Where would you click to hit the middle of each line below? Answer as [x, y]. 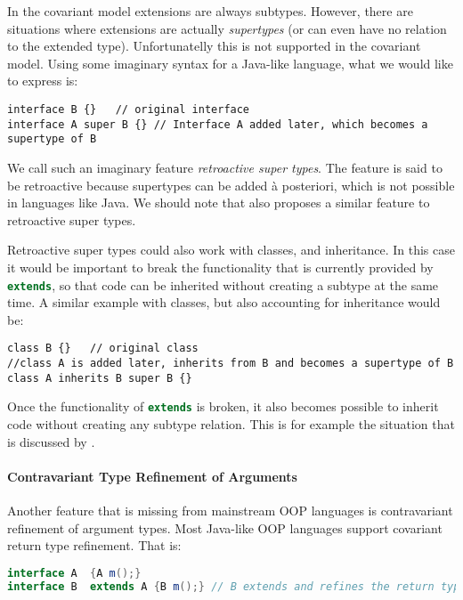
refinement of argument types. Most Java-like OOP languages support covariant [225, 527]
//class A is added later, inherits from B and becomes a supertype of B [231, 363]
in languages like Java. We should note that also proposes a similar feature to [219, 203]
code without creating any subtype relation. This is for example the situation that [231, 423]
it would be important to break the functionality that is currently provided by [220, 267]
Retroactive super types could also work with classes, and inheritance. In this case [231, 250]
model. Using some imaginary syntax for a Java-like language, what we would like [230, 63]
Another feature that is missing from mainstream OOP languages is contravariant [230, 510]
